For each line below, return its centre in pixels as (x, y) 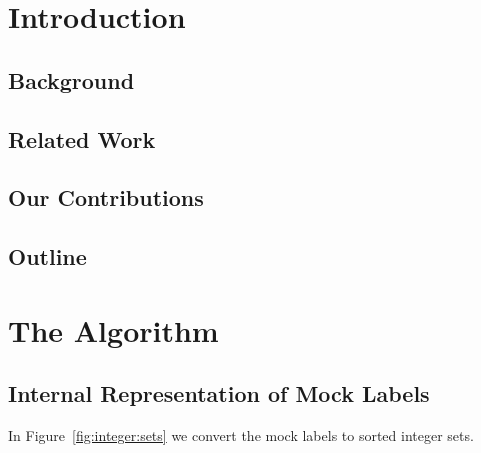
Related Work (82, 138)
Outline (47, 256)
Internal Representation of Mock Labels (219, 393)
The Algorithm (113, 329)
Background (71, 79)
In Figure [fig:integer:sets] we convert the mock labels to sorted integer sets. (241, 435)
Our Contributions (106, 197)
